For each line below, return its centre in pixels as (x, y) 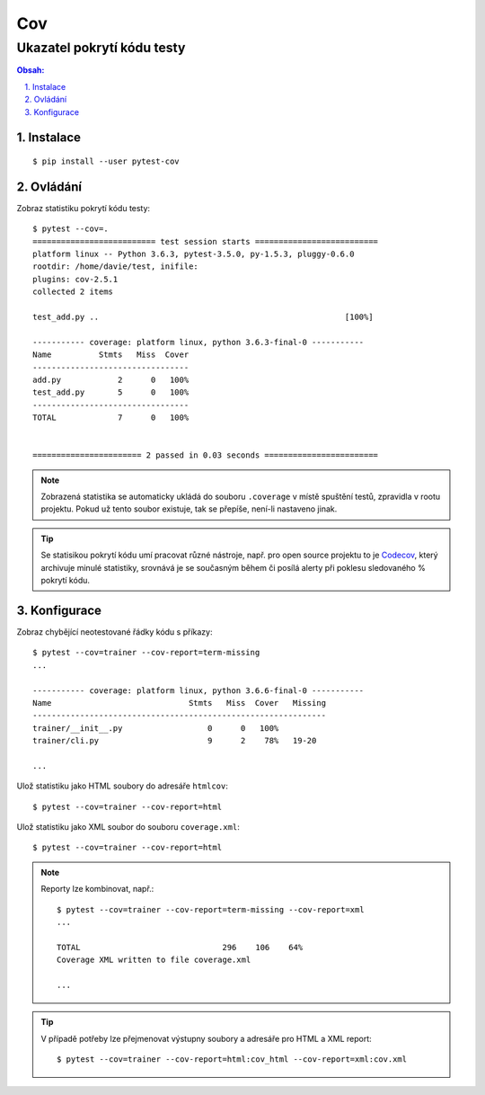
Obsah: (31, 70)
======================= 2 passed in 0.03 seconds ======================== (206, 455)
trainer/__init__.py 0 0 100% (156, 728)
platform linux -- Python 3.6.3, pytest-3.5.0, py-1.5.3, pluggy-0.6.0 (194, 254)
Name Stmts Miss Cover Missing (180, 703)
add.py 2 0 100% (111, 379)
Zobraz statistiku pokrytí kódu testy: (84, 208)
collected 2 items (73, 292)
